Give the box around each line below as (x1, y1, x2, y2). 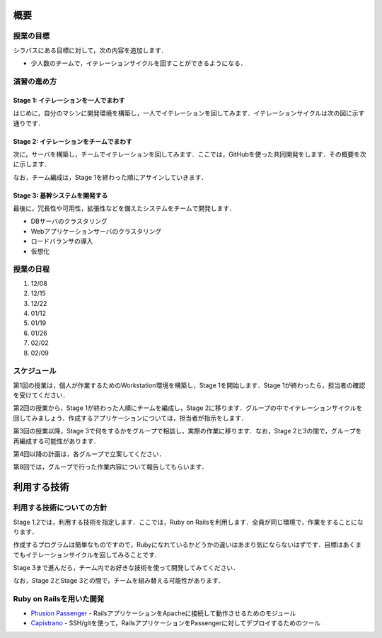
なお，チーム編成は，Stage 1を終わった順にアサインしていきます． (13, 173, 208, 181)
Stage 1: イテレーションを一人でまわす (13, 96, 125, 104)
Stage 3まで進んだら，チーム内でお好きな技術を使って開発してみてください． (13, 564, 240, 572)
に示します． (13, 160, 51, 169)
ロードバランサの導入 (30, 237, 93, 246)
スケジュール (13, 366, 57, 376)
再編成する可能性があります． (13, 436, 100, 445)
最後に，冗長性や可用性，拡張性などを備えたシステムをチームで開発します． (13, 204, 236, 212)
